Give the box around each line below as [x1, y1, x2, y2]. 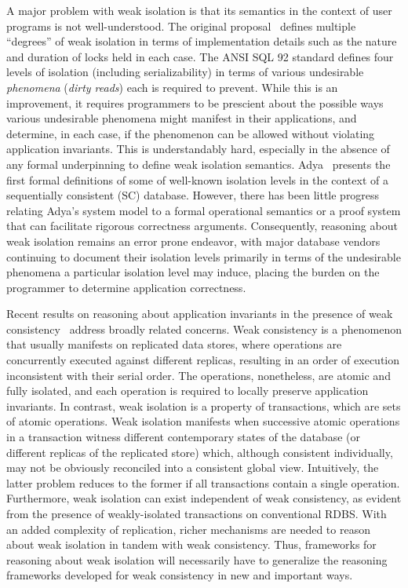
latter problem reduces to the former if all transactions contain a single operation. [6, 474, 400, 491]
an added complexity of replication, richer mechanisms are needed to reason [6, 520, 370, 537]
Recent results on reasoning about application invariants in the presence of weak [6, 305, 393, 322]
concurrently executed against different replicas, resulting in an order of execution [6, 352, 400, 368]
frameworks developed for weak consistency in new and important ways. [6, 567, 353, 583]
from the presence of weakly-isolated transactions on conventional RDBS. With [6, 506, 387, 521]
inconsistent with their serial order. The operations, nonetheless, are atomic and [6, 367, 391, 383]
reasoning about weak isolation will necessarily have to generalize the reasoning [6, 551, 388, 568]
